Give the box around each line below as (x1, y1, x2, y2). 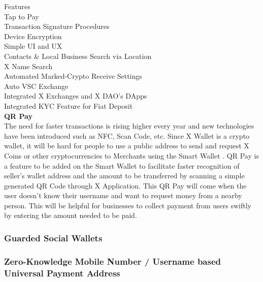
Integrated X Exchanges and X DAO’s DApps (4, 90, 147, 101)
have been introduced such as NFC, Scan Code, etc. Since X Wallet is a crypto (4, 130, 250, 141)
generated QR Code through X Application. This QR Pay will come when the (4, 180, 247, 191)
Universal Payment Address (4, 266, 120, 279)
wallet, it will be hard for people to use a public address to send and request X (4, 140, 249, 151)
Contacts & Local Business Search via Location (4, 50, 152, 61)
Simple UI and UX (4, 41, 62, 51)
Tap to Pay (4, 11, 39, 21)
